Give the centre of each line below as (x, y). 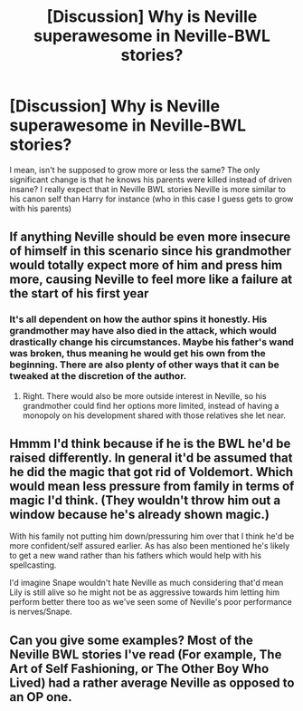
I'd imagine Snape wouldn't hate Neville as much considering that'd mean (147, 583)
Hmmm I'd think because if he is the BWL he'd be (150, 444)
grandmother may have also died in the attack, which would (143, 331)
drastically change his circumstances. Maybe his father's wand (151, 342)
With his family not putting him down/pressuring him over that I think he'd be (152, 536)
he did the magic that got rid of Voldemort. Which (151, 472)
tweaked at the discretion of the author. (98, 376)
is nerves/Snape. (41, 612)
